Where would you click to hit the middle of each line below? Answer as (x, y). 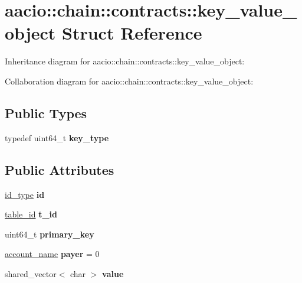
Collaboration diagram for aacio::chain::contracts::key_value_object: (129, 81)
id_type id (25, 194)
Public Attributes (60, 169)
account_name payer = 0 (52, 254)
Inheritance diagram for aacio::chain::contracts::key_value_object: (125, 61)
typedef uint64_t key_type (57, 137)
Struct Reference (132, 33)
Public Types (46, 113)
